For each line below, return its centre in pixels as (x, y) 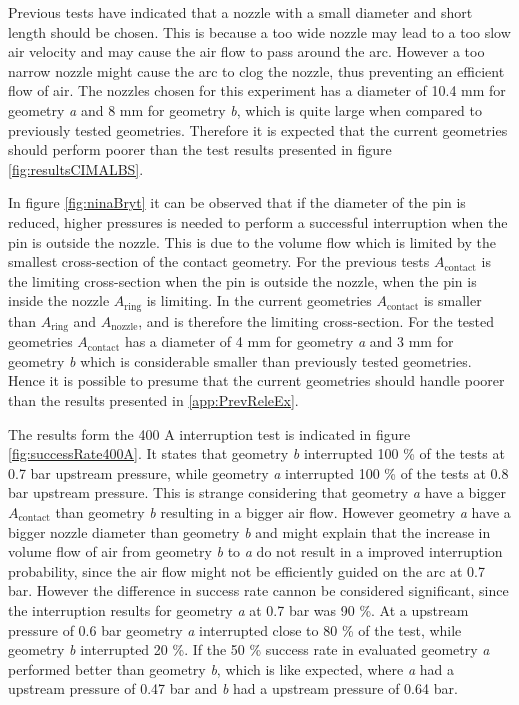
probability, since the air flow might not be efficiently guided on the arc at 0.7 (246, 570)
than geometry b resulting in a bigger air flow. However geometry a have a (283, 511)
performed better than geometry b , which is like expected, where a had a (231, 668)
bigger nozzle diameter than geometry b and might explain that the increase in (249, 531)
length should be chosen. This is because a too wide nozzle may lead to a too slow (259, 31)
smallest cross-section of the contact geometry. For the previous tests (219, 261)
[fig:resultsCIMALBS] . (76, 168)
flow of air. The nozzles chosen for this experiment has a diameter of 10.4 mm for (257, 90)
